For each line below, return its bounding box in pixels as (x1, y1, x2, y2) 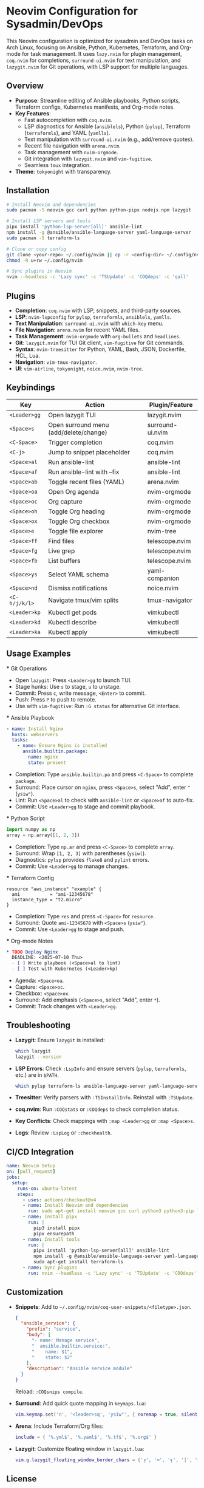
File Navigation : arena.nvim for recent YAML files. (15, 326, 140, 333)
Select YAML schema (48, 570, 109, 578)
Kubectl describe (48, 618, 97, 626)
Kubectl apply (48, 627, 88, 636)
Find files (48, 536, 75, 545)
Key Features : (15, 109, 51, 117)
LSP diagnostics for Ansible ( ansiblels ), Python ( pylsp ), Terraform (24, 123, 191, 130)
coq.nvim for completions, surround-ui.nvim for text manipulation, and (6, 56, 181, 64)
